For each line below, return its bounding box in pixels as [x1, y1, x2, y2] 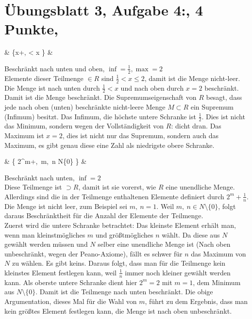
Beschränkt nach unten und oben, [4, 63, 105, 73]
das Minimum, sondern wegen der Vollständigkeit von [4, 121, 164, 131]
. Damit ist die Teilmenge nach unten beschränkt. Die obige [35, 287, 213, 297]
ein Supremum [190, 101, 234, 112]
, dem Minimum [193, 277, 241, 287]
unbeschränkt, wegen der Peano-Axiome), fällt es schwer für [4, 248, 183, 258]
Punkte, [4, 19, 58, 39]
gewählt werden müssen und [4, 239, 88, 249]
